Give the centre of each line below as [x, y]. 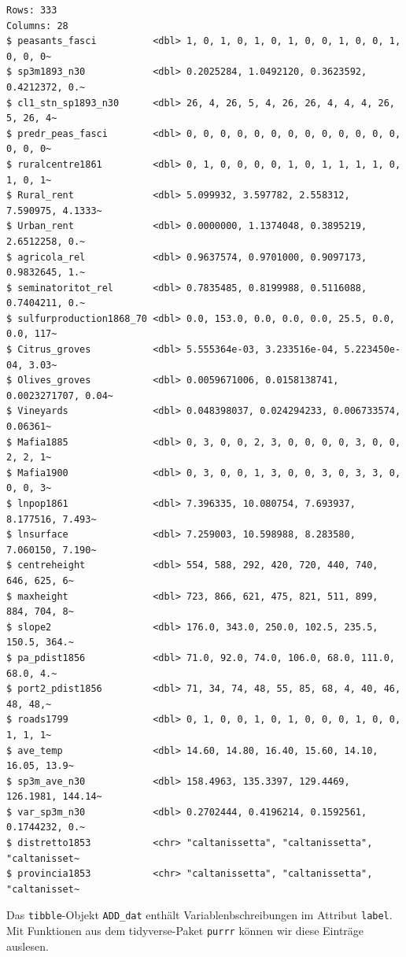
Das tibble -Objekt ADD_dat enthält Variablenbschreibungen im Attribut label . [199, 915]
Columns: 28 [37, 26]
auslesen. [28, 946]
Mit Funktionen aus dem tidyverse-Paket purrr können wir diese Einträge [185, 931]
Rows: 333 [32, 10]
